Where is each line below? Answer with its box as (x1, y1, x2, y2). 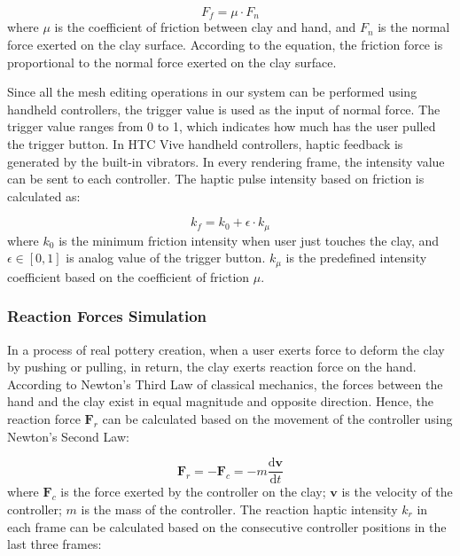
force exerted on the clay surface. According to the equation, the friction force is (7, 35, 443, 54)
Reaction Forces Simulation (7, 305, 207, 327)
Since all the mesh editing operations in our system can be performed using (7, 82, 417, 101)
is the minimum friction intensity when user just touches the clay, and (58, 231, 440, 249)
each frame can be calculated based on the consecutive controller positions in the (7, 517, 447, 536)
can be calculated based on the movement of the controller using (102, 410, 453, 428)
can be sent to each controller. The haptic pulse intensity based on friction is (7, 169, 425, 188)
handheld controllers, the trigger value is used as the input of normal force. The (7, 99, 441, 118)
